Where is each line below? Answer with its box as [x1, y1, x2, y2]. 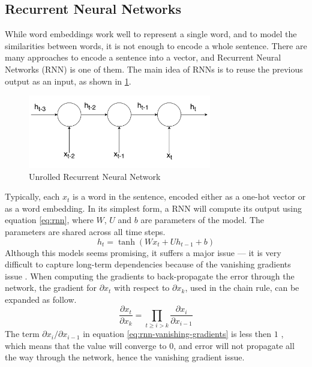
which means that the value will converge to [5, 339, 167, 351]
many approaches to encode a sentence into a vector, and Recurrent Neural [5, 51, 281, 64]
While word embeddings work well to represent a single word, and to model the [5, 28, 297, 40]
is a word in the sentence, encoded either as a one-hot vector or [73, 190, 306, 203]
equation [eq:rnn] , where [5, 213, 94, 226]
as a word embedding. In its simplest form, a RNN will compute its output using [5, 201, 302, 214]
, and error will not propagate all [173, 339, 295, 351]
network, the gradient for [5, 281, 97, 294]
